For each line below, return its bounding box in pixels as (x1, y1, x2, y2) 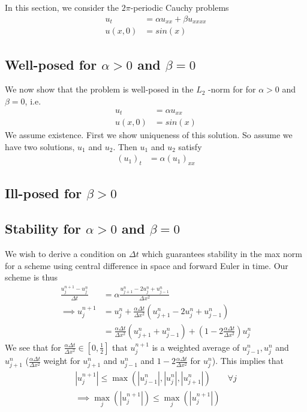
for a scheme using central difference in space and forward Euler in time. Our (5, 259, 288, 271)
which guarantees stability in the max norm (142, 247, 302, 260)
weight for (43, 354, 80, 367)
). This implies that (212, 354, 284, 367)
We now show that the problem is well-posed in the (5, 83, 194, 95)
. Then (113, 140, 137, 153)
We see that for (5, 341, 61, 353)
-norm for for (208, 83, 256, 95)
